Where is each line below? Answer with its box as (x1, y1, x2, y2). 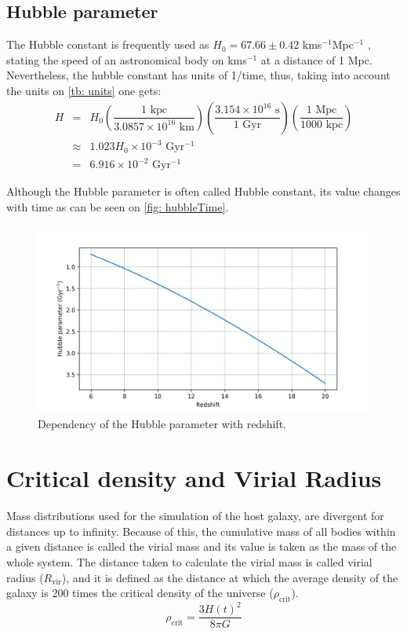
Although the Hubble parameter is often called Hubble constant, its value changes (6, 183, 401, 200)
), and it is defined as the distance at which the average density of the (61, 569, 398, 585)
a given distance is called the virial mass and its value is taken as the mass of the (6, 538, 397, 555)
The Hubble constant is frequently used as (6, 36, 209, 53)
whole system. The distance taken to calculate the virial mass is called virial (6, 553, 372, 570)
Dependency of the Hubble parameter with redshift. (38, 416, 286, 432)
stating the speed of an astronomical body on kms (6, 51, 247, 68)
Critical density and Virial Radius (6, 462, 382, 494)
